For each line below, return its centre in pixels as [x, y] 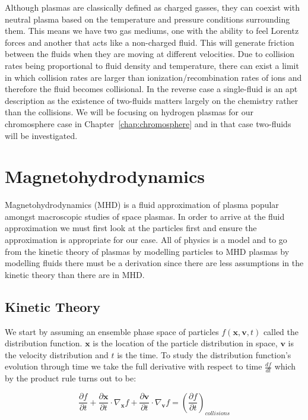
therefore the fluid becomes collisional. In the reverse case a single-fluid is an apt [151, 89]
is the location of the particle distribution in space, [185, 343]
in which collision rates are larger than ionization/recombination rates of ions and [153, 77]
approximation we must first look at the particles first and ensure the [131, 228]
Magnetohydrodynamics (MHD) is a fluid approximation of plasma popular [142, 205]
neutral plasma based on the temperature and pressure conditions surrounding [147, 19]
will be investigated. [41, 135]
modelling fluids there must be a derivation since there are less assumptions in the [154, 263]
